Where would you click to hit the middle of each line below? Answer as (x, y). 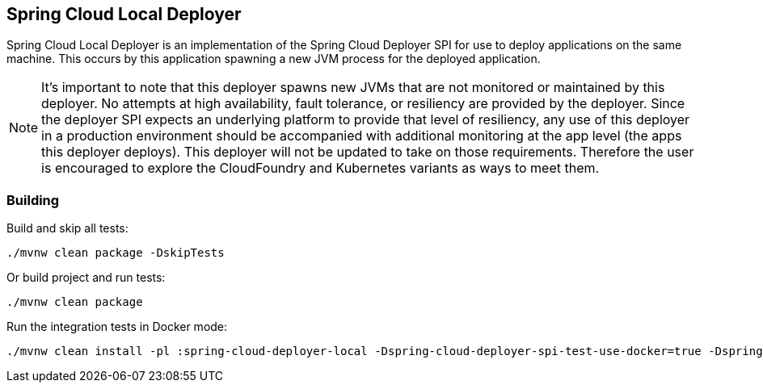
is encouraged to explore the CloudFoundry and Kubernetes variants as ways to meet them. (320, 168)
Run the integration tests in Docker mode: (117, 327)
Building (33, 200)
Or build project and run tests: (86, 278)
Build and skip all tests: (67, 228)
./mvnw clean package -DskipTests (116, 253)
